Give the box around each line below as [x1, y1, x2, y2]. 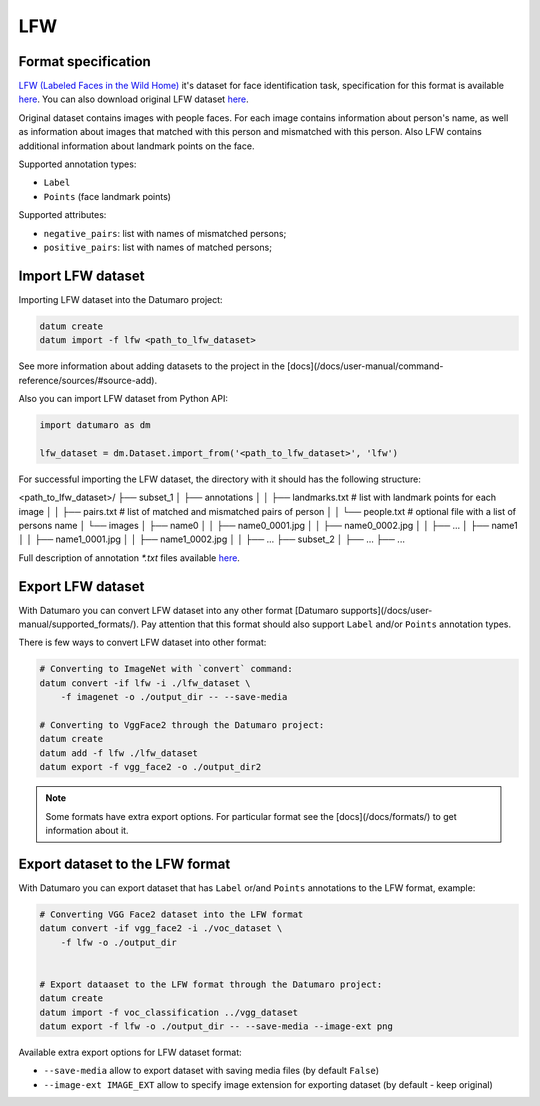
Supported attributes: [18, 209, 107, 221]
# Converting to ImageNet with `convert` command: [39, 663, 294, 675]
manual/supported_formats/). [18, 618, 140, 630]
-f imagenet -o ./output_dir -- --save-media [60, 691, 288, 703]
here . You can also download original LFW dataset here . [18, 93, 249, 105]
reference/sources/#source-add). [18, 374, 158, 386]
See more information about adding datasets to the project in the [18, 360, 285, 372]
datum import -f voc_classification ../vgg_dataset [39, 1006, 299, 1018]
